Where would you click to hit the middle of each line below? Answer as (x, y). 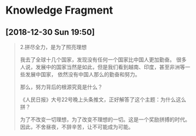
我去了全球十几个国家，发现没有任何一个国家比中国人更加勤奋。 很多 (103, 59)
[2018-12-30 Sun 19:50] (50, 32)
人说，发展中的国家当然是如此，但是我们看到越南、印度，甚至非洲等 (102, 67)
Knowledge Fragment (59, 10)
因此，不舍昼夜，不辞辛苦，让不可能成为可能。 (77, 127)
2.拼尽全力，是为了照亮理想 (53, 47)
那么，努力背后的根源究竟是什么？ (61, 87)
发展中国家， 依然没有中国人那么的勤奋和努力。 (83, 74)
